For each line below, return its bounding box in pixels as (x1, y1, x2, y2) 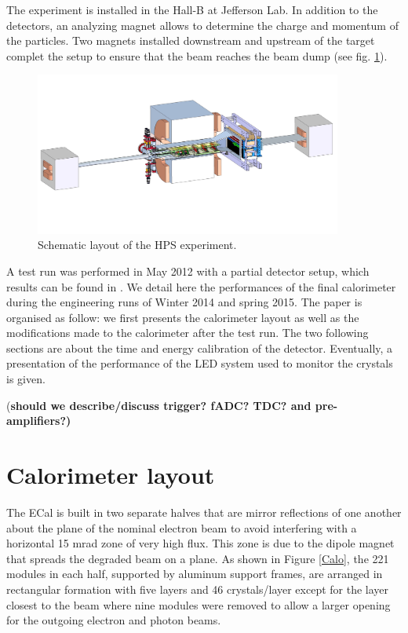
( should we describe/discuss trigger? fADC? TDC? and (6, 397, 311, 413)
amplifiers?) (6, 412, 71, 429)
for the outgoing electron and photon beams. (6, 612, 221, 628)
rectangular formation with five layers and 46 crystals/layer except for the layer (6, 580, 389, 597)
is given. (6, 371, 46, 387)
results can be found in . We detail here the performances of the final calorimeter (6, 278, 396, 295)
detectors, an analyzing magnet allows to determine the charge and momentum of (6, 16, 399, 33)
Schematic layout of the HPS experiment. (38, 236, 237, 253)
